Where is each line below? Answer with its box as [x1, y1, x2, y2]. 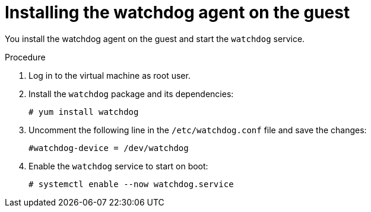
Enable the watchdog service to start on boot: [28, 160, 208, 171]
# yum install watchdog [28, 107, 139, 117]
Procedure [5, 52, 46, 62]
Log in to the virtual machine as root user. [28, 70, 191, 81]
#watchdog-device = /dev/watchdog [28, 143, 189, 153]
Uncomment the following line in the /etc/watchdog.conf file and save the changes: [28, 124, 367, 135]
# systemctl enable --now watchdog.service [28, 179, 234, 189]
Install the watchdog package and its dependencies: [28, 88, 234, 99]
